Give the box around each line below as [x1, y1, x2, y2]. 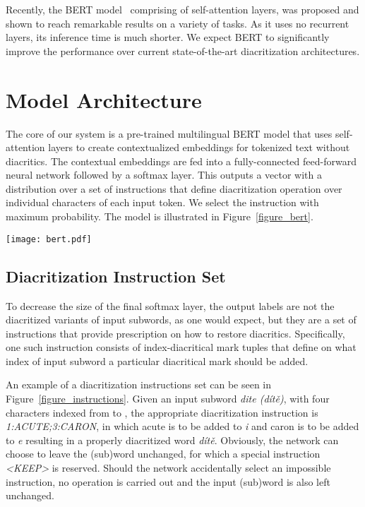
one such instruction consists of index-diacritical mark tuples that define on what [6, 340, 357, 354]
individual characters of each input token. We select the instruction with [6, 195, 319, 210]
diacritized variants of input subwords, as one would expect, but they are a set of [6, 312, 357, 327]
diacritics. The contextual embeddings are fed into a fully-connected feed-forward [6, 153, 357, 168]
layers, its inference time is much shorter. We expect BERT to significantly [6, 30, 330, 44]
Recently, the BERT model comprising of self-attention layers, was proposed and [6, 2, 359, 16]
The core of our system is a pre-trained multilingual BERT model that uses [6, 126, 333, 141]
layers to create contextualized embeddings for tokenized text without [48, 140, 350, 155]
